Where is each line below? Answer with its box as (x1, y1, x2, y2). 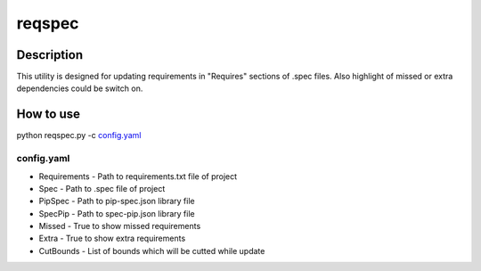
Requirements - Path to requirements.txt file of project (38, 170, 238, 182)
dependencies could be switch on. (16, 83, 143, 94)
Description (16, 47, 84, 62)
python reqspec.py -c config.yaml (16, 130, 142, 141)
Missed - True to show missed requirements (38, 221, 201, 232)
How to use (16, 107, 80, 122)
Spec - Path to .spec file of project (38, 183, 166, 193)
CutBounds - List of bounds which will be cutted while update (38, 245, 265, 256)
